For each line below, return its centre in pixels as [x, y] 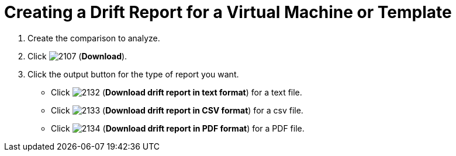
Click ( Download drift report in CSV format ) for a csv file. [177, 110]
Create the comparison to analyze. [94, 38]
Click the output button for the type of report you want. [133, 74]
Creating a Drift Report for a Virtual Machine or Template [228, 12]
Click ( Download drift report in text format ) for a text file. [177, 92]
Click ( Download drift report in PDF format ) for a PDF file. [178, 128]
